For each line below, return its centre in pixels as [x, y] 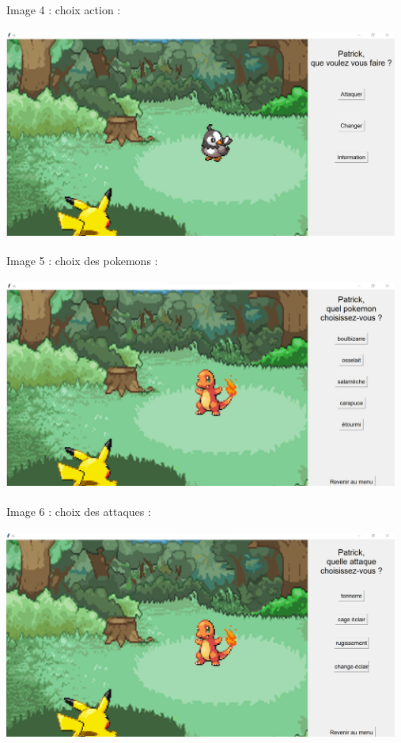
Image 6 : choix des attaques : [79, 511]
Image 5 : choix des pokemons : [82, 260]
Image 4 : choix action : [64, 9]
